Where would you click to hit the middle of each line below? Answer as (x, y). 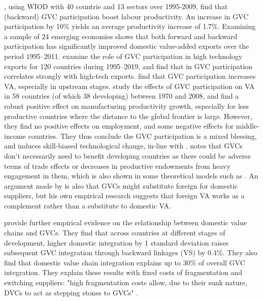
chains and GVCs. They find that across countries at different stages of (115, 233)
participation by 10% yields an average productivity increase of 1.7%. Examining (130, 26)
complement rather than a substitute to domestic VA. (88, 205)
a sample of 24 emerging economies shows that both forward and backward (121, 36)
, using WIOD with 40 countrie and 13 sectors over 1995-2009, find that (116, 6)
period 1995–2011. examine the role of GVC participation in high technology (123, 56)
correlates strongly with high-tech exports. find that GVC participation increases (130, 76)
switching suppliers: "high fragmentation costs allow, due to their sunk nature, (126, 282)
